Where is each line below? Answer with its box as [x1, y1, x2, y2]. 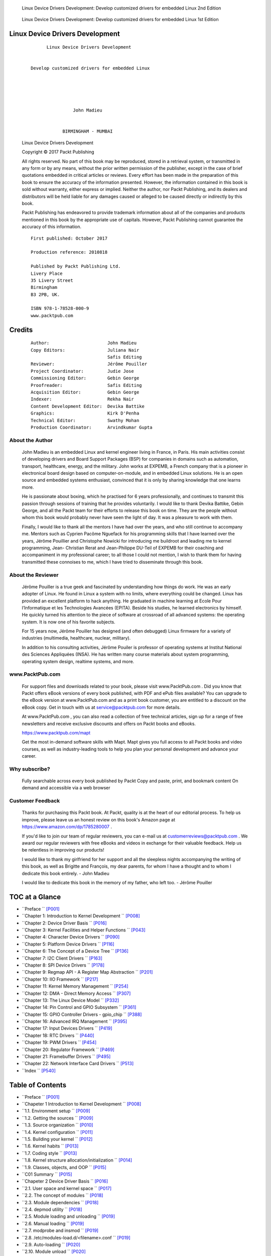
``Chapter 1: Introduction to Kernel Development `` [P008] [22, 913, 140, 919]
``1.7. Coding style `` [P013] [22, 1150, 77, 1156]
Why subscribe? [9, 765, 50, 772]
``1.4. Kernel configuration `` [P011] [22, 1129, 93, 1135]
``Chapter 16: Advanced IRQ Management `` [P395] [22, 1018, 127, 1024]
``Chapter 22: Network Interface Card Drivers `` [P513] [22, 1061, 134, 1067]
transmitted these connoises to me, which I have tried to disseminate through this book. [22, 559, 203, 565]
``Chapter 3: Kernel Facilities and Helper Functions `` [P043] [22, 927, 146, 933]
